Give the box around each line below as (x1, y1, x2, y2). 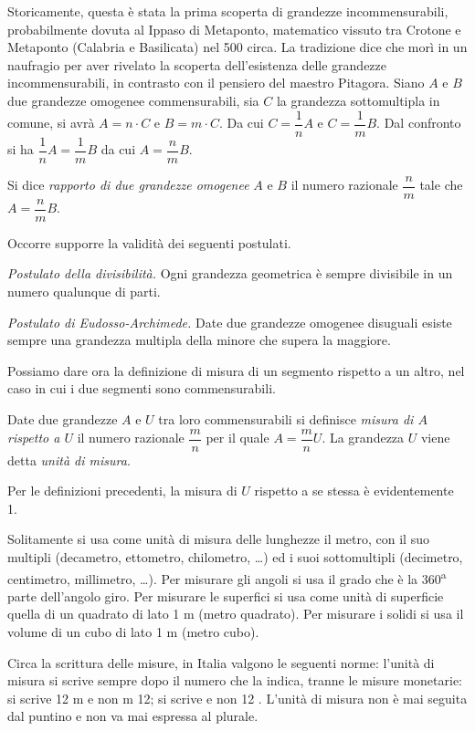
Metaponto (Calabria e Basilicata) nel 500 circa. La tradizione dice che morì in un (7, 37, 468, 57)
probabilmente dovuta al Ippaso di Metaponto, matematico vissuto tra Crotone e (7, 19, 461, 38)
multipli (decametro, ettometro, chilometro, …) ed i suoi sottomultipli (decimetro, (7, 548, 463, 566)
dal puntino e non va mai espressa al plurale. (7, 706, 259, 726)
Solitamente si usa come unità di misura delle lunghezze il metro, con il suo (7, 529, 429, 548)
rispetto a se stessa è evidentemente (254, 481, 454, 500)
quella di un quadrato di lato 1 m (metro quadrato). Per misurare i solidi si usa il (7, 604, 464, 623)
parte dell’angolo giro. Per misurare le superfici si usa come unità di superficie (7, 586, 444, 605)
